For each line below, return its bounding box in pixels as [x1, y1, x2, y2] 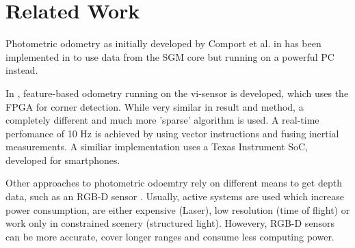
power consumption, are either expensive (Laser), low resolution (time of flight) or [5, 202, 350, 217]
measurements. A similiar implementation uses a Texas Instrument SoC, [5, 139, 308, 154]
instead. [5, 63, 38, 77]
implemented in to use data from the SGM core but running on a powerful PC [5, 49, 334, 64]
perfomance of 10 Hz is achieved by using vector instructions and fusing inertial [5, 126, 339, 140]
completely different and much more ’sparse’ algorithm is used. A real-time [5, 113, 319, 127]
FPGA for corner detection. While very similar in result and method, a [5, 99, 304, 113]
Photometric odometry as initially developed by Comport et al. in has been [5, 36, 321, 51]
